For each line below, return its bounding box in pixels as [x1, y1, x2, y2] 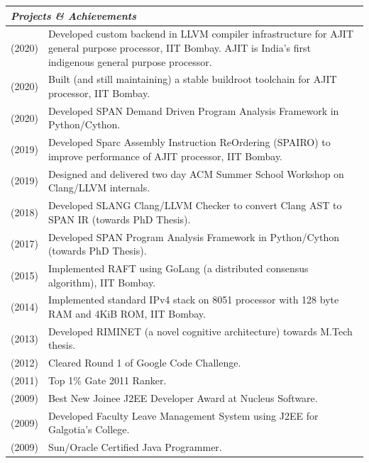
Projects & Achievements [11, 8, 137, 23]
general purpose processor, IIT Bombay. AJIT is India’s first [48, 40, 311, 55]
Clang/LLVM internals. [48, 180, 150, 195]
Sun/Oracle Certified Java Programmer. [48, 440, 222, 454]
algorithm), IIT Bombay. [48, 274, 156, 289]
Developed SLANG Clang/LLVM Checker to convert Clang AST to [48, 198, 342, 213]
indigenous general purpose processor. [48, 54, 212, 69]
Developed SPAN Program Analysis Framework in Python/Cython [48, 229, 339, 244]
